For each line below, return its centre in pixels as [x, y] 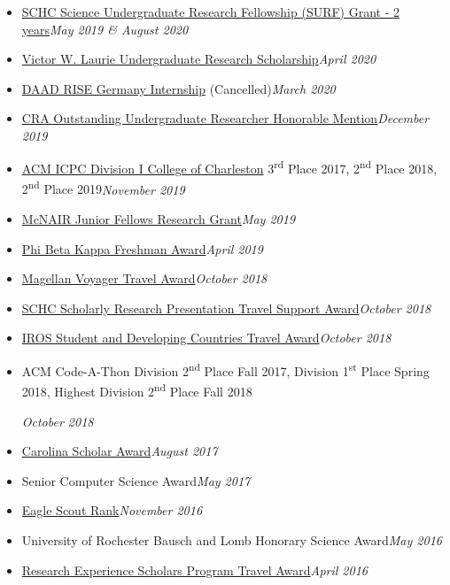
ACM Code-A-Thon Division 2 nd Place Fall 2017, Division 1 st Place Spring [225, 369]
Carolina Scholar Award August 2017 [120, 451]
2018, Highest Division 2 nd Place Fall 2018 [137, 390]
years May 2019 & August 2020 [105, 29]
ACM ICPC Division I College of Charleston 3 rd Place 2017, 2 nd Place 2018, [229, 167]
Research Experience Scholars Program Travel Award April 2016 [194, 570]
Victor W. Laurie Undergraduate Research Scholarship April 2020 [199, 59]
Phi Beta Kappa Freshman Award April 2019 [142, 248]
